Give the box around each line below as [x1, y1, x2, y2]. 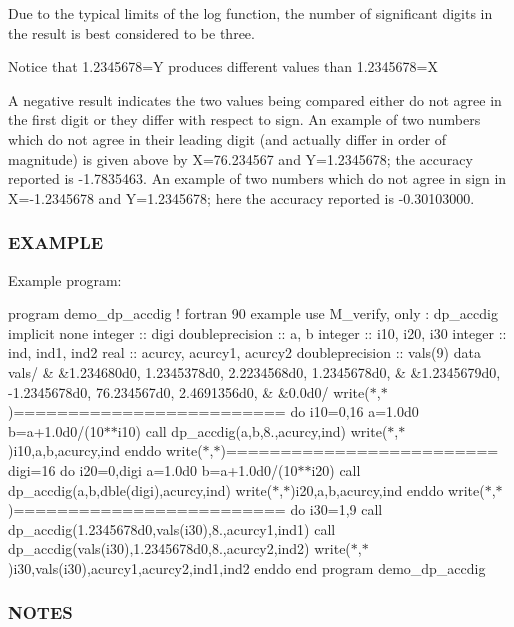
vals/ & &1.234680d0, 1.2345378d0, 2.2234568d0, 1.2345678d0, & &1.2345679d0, [8, 361, 501, 382]
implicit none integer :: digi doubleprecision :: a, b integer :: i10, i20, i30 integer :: [8, 322, 507, 343]
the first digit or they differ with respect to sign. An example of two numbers [8, 109, 481, 130]
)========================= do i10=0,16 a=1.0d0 [8, 401, 419, 422]
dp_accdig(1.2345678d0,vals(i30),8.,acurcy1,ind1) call [8, 518, 336, 539]
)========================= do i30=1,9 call [8, 499, 383, 520]
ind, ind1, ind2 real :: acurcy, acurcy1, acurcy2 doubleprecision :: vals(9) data [8, 342, 481, 363]
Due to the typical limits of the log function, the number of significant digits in [8, 3, 493, 23]
